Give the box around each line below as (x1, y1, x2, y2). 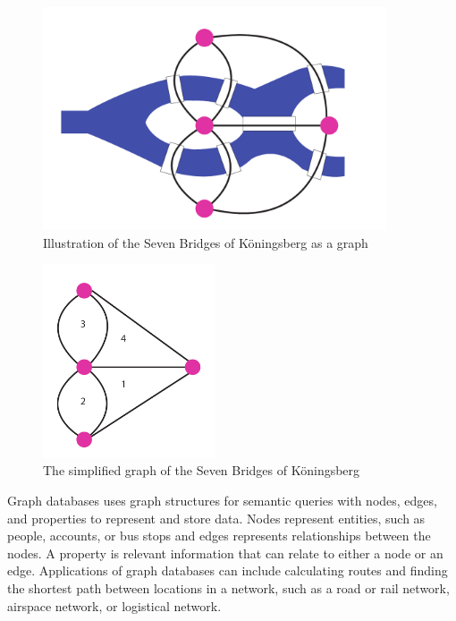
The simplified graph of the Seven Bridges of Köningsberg (43, 461, 360, 480)
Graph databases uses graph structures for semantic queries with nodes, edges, (7, 491, 437, 510)
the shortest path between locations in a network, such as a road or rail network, (7, 578, 450, 597)
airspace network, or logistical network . (7, 596, 222, 615)
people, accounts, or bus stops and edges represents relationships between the (7, 526, 431, 545)
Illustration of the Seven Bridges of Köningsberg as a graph (43, 233, 368, 251)
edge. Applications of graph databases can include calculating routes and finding (7, 561, 448, 580)
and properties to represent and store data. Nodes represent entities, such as (7, 508, 426, 527)
